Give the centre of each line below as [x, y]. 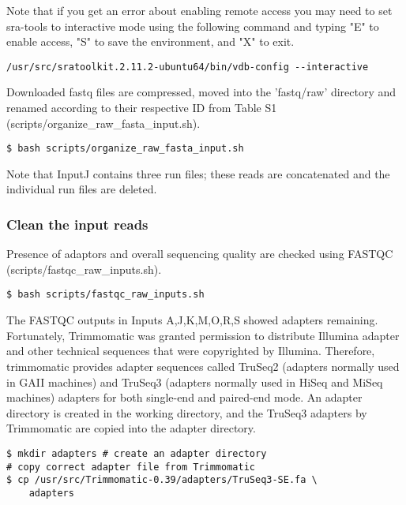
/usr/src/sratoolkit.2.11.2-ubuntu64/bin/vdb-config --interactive [188, 67]
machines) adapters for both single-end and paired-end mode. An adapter [184, 397]
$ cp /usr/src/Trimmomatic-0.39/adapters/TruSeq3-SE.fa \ [162, 480]
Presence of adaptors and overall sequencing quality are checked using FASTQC [200, 254]
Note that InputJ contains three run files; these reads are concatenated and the [198, 173]
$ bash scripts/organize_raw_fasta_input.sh [125, 149]
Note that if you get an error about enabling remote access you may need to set [199, 10]
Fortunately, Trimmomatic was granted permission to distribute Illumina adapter [203, 335]
